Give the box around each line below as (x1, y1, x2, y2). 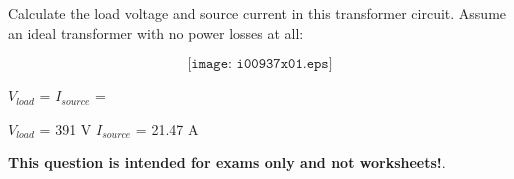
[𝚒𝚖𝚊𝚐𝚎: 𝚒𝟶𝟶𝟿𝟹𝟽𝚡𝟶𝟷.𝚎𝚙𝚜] (187, 57, 333, 72)
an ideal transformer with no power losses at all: (8, 22, 304, 43)
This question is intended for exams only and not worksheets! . (8, 152, 446, 173)
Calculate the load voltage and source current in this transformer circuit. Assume (8, 3, 507, 23)
